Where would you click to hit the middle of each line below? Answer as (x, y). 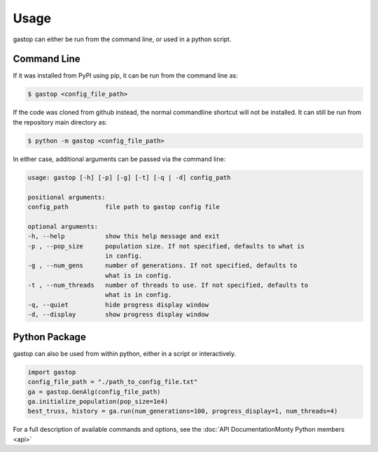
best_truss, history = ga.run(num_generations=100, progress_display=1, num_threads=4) (183, 411)
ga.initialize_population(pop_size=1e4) (98, 401)
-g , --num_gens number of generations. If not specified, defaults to (162, 266)
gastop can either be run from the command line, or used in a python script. (122, 39)
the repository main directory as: (60, 122)
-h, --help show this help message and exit (124, 236)
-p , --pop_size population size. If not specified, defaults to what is (166, 246)
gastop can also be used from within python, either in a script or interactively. (125, 353)
